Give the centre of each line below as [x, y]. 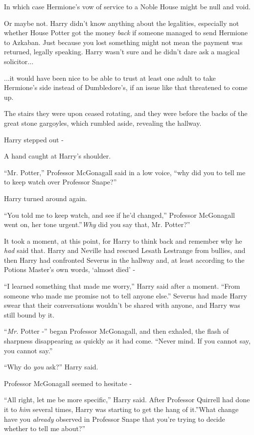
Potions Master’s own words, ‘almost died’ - [70, 269]
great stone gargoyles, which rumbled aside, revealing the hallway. [103, 123]
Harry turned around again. [46, 198]
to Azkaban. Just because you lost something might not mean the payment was [123, 42]
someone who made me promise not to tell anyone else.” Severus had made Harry [126, 295]
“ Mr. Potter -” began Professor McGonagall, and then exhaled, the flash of [116, 331]
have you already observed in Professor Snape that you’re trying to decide [115, 419]
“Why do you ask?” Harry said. [51, 367]
